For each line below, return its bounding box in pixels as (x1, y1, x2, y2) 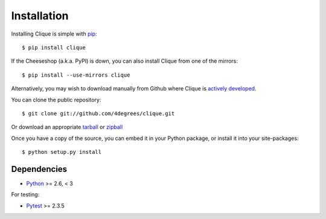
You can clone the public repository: (11, 96, 101, 103)
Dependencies (11, 163, 68, 174)
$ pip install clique (22, 44, 86, 51)
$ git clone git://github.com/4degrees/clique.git (22, 110, 175, 117)
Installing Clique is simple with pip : (11, 30, 97, 37)
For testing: (11, 191, 40, 198)
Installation (11, 9, 69, 22)
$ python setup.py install (22, 148, 102, 156)
